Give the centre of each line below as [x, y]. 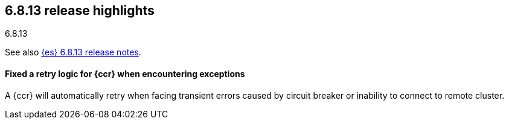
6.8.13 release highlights [80, 11]
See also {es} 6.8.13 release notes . [73, 52]
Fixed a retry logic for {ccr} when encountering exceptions [125, 74]
